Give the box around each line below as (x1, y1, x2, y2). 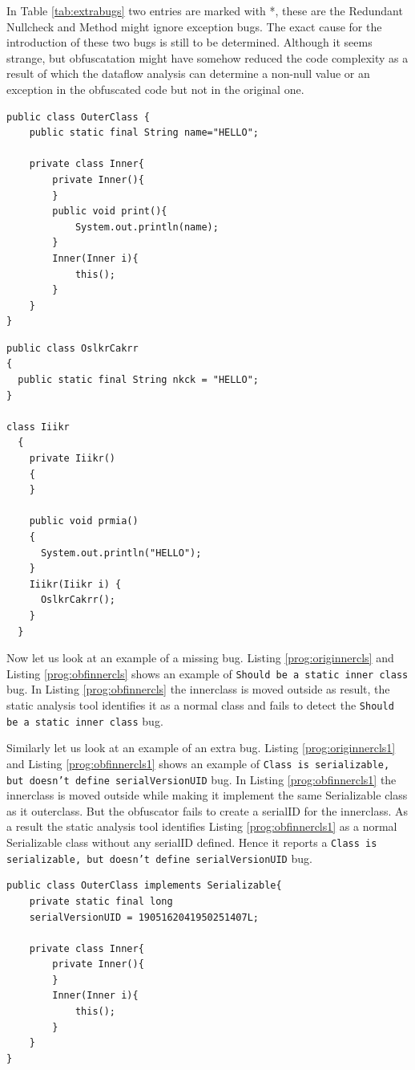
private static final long (29, 895, 173, 907)
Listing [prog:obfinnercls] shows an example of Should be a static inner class (6, 665, 409, 681)
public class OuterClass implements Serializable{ (6, 880, 282, 892)
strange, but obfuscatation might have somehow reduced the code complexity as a (6, 49, 409, 66)
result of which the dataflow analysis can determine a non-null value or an (6, 65, 370, 82)
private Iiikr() (29, 453, 116, 465)
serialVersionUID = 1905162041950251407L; (29, 911, 259, 923)
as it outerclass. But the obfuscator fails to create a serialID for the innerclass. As (6, 802, 408, 819)
